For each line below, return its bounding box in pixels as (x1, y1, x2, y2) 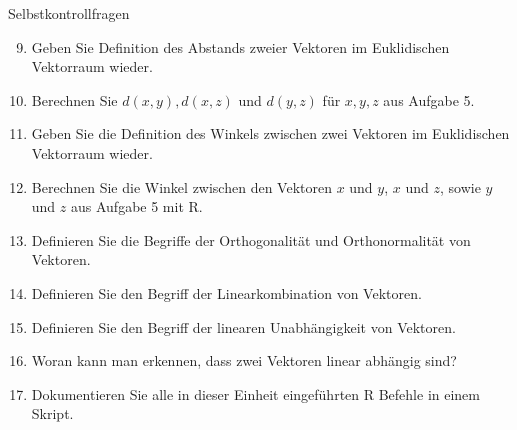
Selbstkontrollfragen (8, 3, 130, 23)
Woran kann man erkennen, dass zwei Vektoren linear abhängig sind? (31, 350, 457, 371)
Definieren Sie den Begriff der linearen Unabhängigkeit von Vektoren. (31, 316, 456, 337)
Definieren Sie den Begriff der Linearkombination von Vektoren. (31, 282, 422, 303)
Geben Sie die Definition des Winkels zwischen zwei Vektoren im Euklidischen (31, 123, 510, 144)
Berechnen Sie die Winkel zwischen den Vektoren (31, 176, 332, 197)
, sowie (439, 176, 481, 197)
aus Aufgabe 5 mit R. (70, 196, 203, 217)
